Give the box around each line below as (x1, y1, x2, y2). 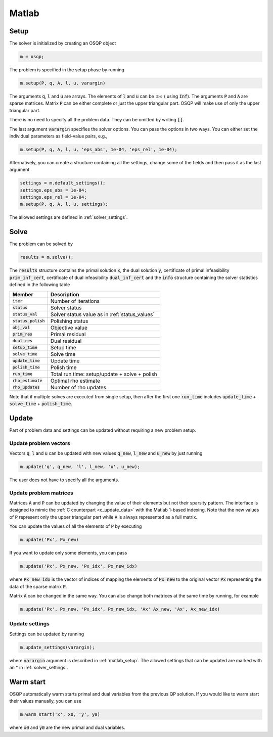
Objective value (50, 324, 88, 331)
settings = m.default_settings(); (20, 180, 106, 186)
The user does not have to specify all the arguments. (9, 477, 119, 483)
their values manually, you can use (9, 698, 82, 704)
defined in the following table (9, 282, 70, 288)
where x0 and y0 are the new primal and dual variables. (9, 724, 126, 730)
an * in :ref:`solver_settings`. (9, 665, 68, 671)
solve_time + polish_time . (9, 400, 73, 406)
